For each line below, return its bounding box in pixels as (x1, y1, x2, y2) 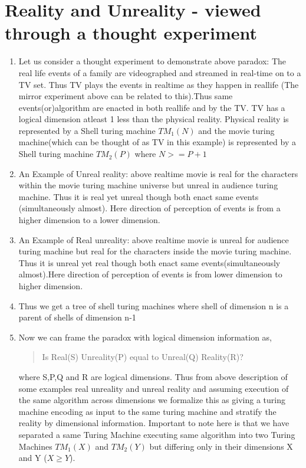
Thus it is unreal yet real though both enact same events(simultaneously (18, 256, 281, 269)
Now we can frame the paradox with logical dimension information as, (18, 330, 272, 343)
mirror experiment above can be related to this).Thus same (18, 90, 233, 102)
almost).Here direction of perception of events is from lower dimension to (18, 268, 282, 280)
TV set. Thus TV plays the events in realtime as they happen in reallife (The (18, 78, 299, 90)
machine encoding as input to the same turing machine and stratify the (18, 405, 277, 417)
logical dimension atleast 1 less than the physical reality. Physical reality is (18, 113, 289, 125)
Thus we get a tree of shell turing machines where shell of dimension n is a (18, 299, 289, 312)
